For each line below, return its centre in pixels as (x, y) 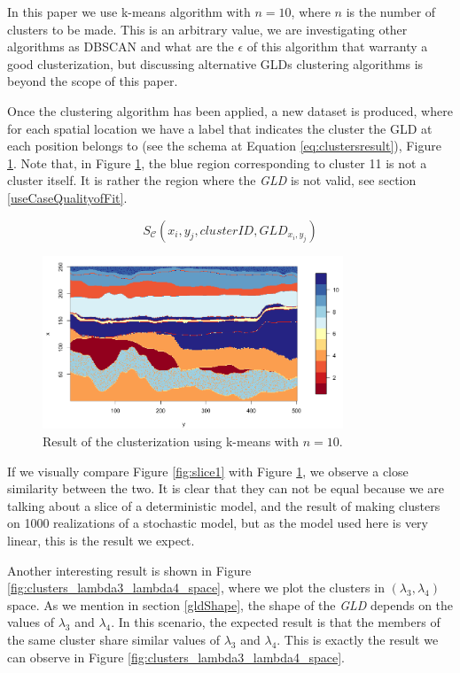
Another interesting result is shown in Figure (129, 570)
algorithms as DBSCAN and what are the (121, 46)
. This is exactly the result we (358, 640)
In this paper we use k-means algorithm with (129, 12)
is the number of (391, 12)
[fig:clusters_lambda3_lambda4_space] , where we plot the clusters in (196, 588)
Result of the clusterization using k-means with (171, 441)
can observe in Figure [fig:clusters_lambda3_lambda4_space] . (176, 657)
